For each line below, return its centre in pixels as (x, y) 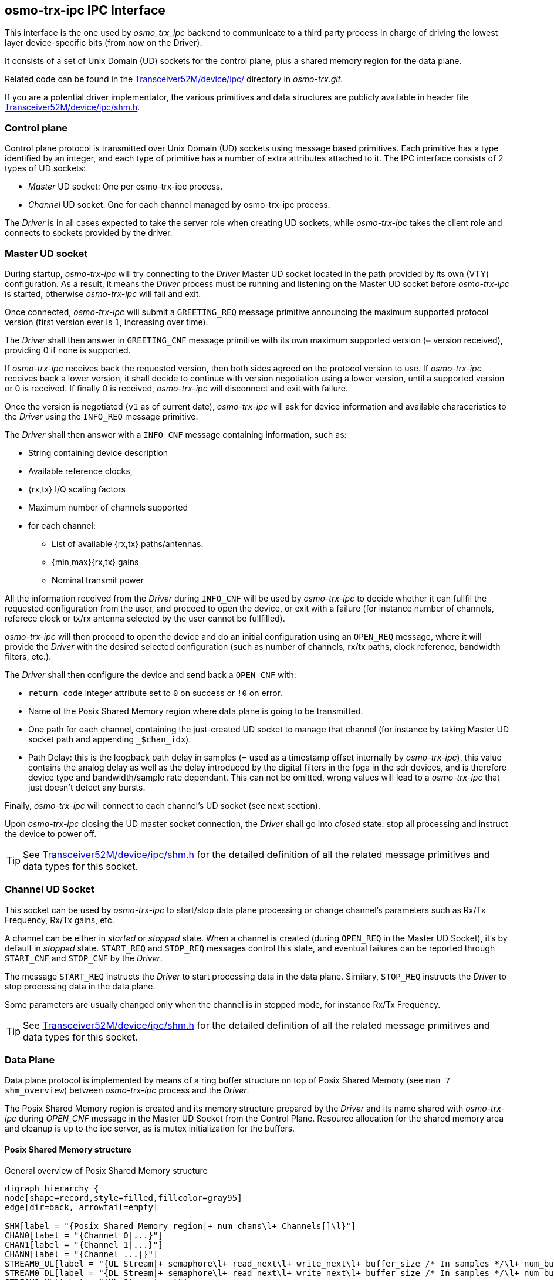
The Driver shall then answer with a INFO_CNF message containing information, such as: (176, 434)
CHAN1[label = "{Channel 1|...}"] (84, 1244)
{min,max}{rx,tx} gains (95, 562)
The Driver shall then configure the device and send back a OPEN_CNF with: (151, 674)
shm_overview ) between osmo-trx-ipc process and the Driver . (127, 1090)
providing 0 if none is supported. (68, 350)
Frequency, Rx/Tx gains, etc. (60, 920)
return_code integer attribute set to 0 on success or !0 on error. (155, 693)
